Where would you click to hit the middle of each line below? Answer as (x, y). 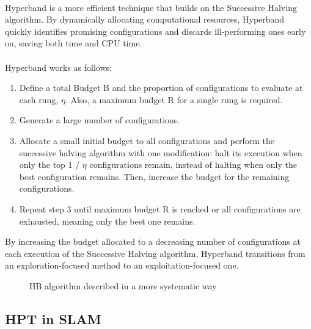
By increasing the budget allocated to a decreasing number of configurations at (153, 241)
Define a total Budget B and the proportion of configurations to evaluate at (161, 88)
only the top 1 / (49, 164)
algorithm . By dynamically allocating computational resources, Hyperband (145, 19)
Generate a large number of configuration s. (100, 120)
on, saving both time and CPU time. (74, 43)
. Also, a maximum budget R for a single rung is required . (174, 99)
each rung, (39, 99)
